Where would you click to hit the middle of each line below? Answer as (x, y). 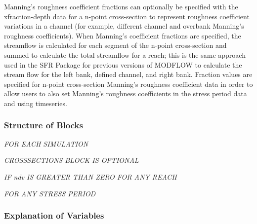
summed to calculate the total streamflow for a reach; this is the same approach (125, 55)
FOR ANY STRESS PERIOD (50, 193)
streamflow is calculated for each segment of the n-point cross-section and (115, 45)
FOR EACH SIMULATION (46, 143)
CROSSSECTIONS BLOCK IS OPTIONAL (71, 160)
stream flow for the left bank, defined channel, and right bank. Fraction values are (128, 74)
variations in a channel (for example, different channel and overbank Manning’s (124, 26)
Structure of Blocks (43, 125)
